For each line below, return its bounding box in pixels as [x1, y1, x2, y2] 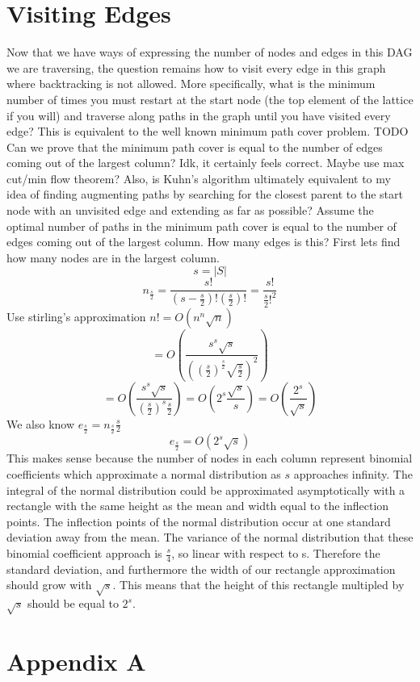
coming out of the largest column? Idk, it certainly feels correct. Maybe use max [6, 154, 405, 171]
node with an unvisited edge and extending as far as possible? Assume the [6, 202, 374, 219]
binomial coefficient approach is [6, 545, 162, 561]
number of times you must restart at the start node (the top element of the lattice [6, 90, 414, 107]
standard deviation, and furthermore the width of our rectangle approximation [6, 560, 396, 577]
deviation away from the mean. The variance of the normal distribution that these [6, 529, 414, 546]
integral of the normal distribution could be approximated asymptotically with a [6, 481, 405, 498]
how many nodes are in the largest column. [6, 249, 220, 266]
